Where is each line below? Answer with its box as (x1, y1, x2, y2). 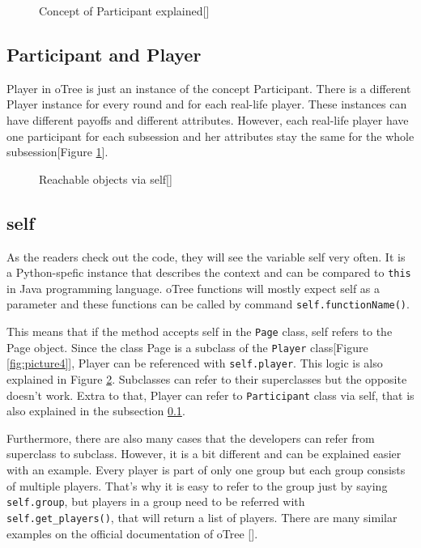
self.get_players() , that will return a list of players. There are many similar (6, 508, 398, 525)
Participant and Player (6, 41, 202, 66)
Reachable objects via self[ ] (39, 170, 172, 187)
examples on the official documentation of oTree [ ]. (6, 525, 258, 542)
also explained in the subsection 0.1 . (6, 402, 185, 419)
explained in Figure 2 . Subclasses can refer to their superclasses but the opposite (6, 371, 407, 388)
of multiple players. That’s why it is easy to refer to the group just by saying (6, 477, 388, 494)
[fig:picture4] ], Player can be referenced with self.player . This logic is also (6, 355, 383, 372)
